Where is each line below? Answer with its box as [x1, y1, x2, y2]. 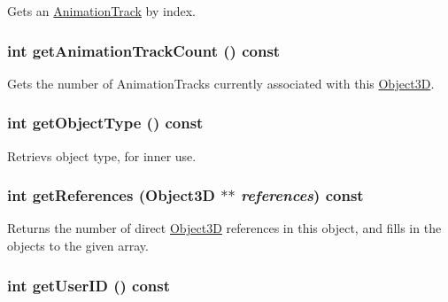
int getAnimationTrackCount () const [7, 39, 281, 61]
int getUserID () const [7, 274, 171, 296]
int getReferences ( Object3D [7, 184, 215, 206]
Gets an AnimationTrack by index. [7, 2, 196, 19]
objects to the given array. [7, 236, 149, 255]
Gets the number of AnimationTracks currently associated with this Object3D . [7, 74, 435, 92]
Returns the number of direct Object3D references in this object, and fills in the [7, 219, 442, 237]
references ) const [240, 184, 364, 206]
